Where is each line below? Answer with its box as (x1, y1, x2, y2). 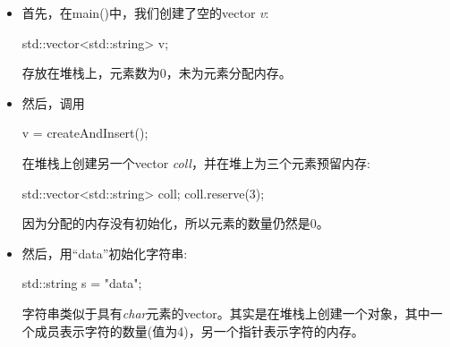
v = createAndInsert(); (21, 123, 149, 142)
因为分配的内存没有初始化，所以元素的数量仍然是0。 (21, 214, 329, 233)
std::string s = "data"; (21, 274, 142, 292)
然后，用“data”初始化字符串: (21, 243, 188, 262)
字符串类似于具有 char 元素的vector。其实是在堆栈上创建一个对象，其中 (21, 303, 430, 322)
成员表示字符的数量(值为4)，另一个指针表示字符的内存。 (34, 321, 364, 340)
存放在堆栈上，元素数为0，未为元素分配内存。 (21, 63, 292, 82)
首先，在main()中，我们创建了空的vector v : (21, 4, 269, 21)
